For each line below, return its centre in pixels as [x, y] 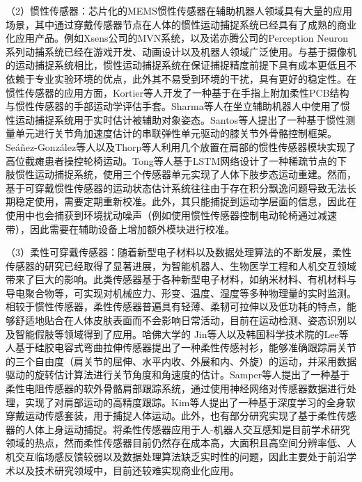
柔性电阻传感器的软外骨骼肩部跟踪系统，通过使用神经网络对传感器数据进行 [176, 388]
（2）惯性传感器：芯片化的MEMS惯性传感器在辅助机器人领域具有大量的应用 [179, 10]
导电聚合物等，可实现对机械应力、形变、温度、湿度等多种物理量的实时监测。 [181, 292]
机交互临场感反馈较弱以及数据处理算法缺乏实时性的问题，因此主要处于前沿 [176, 456]
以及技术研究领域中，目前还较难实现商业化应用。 [127, 470]
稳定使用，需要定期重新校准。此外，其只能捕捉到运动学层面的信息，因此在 [186, 201]
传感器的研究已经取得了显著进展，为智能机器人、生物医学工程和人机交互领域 [181, 265]
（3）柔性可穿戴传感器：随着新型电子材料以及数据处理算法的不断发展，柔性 [179, 252]
